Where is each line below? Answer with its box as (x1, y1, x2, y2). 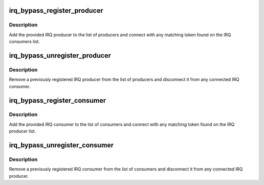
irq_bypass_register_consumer (9, 96, 106, 105)
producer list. (9, 128, 36, 134)
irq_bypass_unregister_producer (9, 51, 111, 60)
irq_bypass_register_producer (9, 6, 104, 15)
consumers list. (9, 39, 40, 45)
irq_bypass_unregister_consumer (9, 141, 114, 149)
